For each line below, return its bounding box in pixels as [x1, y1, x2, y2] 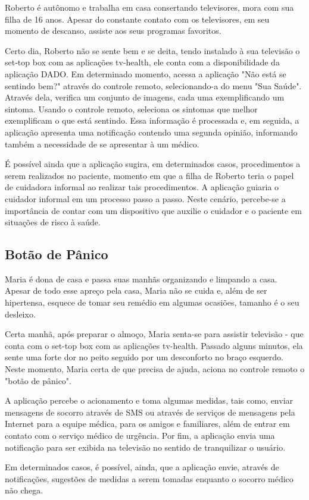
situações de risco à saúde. [5, 216, 101, 228]
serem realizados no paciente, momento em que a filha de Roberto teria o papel [5, 169, 294, 181]
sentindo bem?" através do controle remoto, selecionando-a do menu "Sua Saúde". [5, 79, 302, 92]
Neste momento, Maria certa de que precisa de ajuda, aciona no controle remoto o [5, 363, 305, 375]
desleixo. [5, 307, 36, 320]
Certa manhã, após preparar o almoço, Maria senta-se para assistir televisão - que [5, 328, 304, 340]
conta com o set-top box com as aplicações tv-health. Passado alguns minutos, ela [5, 339, 303, 351]
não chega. [5, 484, 43, 496]
